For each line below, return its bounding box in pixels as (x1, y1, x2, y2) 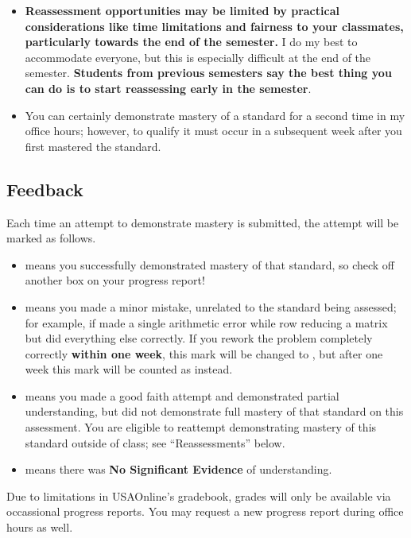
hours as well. (6, 519, 73, 536)
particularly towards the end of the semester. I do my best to (25, 33, 358, 50)
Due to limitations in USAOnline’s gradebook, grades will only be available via (6, 487, 391, 504)
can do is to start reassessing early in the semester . (25, 79, 312, 96)
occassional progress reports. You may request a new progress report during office (6, 503, 404, 520)
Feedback (6, 176, 83, 201)
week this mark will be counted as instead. (25, 361, 233, 377)
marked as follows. (6, 230, 96, 246)
